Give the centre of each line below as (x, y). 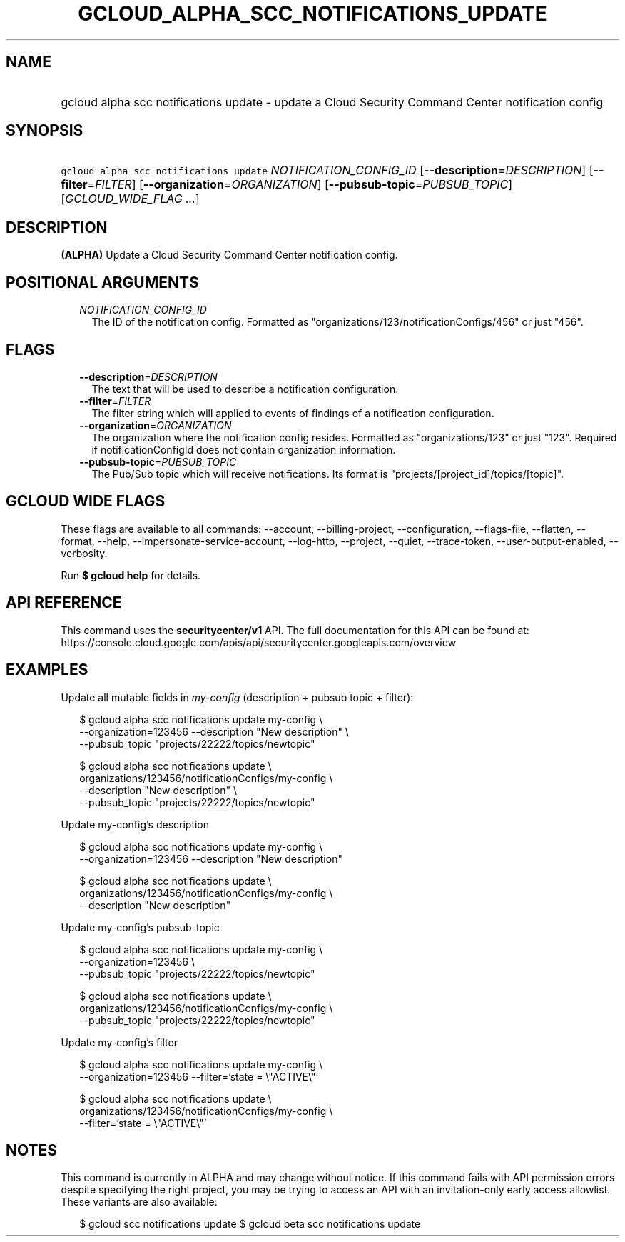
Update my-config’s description (135, 824)
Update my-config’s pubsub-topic (140, 927)
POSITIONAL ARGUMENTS (102, 282)
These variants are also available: (139, 1202)
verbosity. (84, 553)
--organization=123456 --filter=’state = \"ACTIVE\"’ (199, 1076)
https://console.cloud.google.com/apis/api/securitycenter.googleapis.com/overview (259, 642)
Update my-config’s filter (119, 1042)
